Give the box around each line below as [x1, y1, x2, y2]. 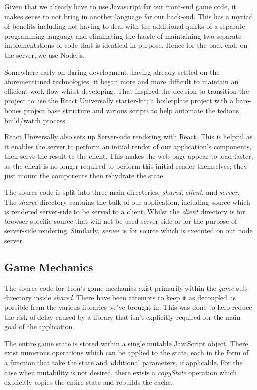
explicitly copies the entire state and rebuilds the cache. [4, 377, 173, 387]
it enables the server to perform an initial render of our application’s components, [4, 141, 252, 151]
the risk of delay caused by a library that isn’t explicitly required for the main [4, 311, 241, 322]
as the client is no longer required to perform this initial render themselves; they [4, 160, 247, 171]
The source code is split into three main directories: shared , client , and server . [4, 187, 240, 197]
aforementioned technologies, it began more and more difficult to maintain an [4, 76, 239, 87]
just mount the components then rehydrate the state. [4, 170, 165, 180]
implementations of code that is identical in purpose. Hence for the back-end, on [4, 40, 248, 50]
